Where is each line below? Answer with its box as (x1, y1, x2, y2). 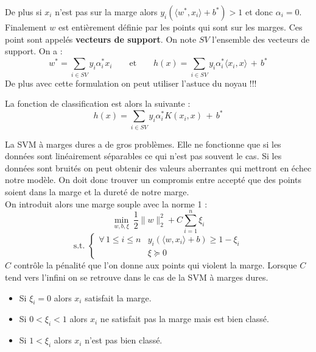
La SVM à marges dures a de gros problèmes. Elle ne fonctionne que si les (5, 137, 281, 150)
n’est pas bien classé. (85, 334, 163, 347)
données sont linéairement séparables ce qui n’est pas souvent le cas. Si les (5, 149, 282, 162)
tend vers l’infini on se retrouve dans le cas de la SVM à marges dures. (5, 270, 269, 283)
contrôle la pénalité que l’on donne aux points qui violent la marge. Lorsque (13, 259, 297, 271)
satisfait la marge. (85, 291, 152, 304)
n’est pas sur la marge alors (55, 5, 158, 18)
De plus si (5, 5, 42, 18)
